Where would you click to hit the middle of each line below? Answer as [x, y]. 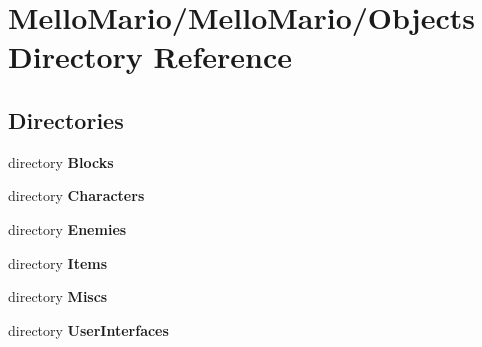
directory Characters [76, 195]
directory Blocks [61, 161]
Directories [66, 119]
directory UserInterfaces [88, 329]
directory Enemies [67, 228]
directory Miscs [58, 296]
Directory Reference [150, 56]
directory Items [58, 262]
